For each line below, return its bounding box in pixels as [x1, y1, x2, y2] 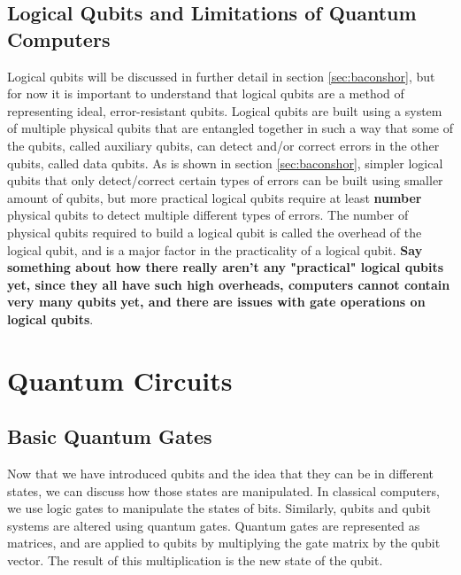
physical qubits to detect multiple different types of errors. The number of [7, 206, 409, 224]
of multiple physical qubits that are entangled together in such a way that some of [7, 119, 453, 137]
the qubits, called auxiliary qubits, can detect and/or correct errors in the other [7, 136, 440, 154]
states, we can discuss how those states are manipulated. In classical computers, [7, 481, 440, 500]
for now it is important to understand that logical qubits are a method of [7, 84, 404, 103]
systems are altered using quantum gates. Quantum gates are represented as [7, 516, 420, 534]
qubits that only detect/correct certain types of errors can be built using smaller [7, 171, 443, 190]
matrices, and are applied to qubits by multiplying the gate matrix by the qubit [7, 533, 441, 552]
